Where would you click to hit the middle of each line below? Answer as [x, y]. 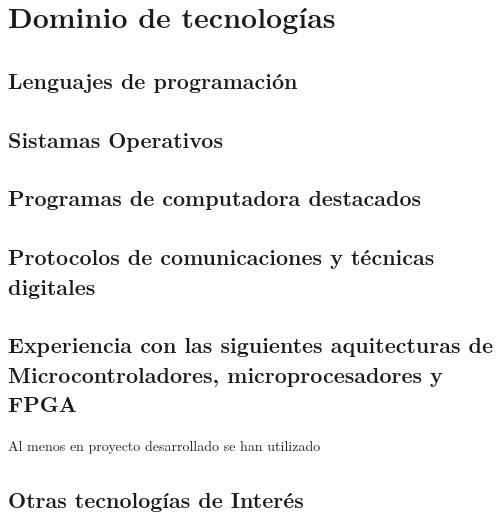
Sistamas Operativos [115, 138]
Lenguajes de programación [153, 79]
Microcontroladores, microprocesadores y [225, 373]
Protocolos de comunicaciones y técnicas [221, 256]
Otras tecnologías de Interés [156, 498]
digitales [52, 285]
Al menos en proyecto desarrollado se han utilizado [164, 444]
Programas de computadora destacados [215, 197]
